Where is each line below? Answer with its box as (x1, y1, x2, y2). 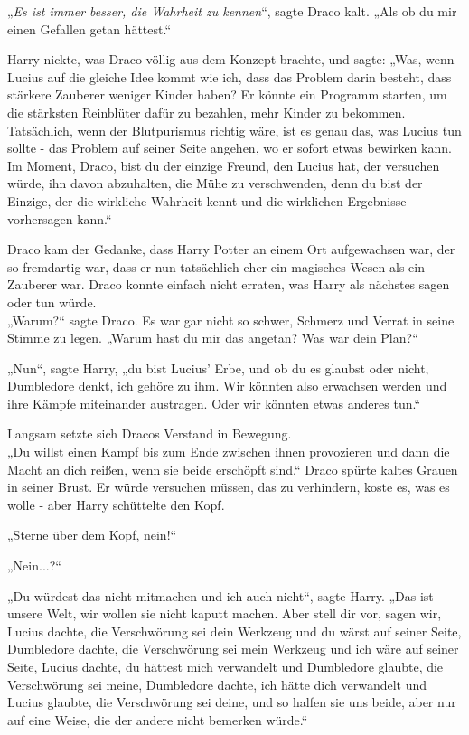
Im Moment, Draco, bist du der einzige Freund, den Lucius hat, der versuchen (7, 155, 440, 174)
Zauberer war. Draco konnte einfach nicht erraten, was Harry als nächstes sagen (7, 275, 450, 294)
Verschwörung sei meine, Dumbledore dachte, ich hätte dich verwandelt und (7, 674, 427, 693)
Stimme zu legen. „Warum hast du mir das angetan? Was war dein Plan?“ (7, 328, 418, 347)
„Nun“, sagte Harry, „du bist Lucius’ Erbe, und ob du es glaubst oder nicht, (7, 358, 429, 377)
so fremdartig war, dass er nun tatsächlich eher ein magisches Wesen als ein (7, 257, 425, 276)
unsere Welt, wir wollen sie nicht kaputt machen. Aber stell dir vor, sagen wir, (7, 604, 442, 623)
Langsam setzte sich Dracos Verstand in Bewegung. (7, 424, 292, 443)
